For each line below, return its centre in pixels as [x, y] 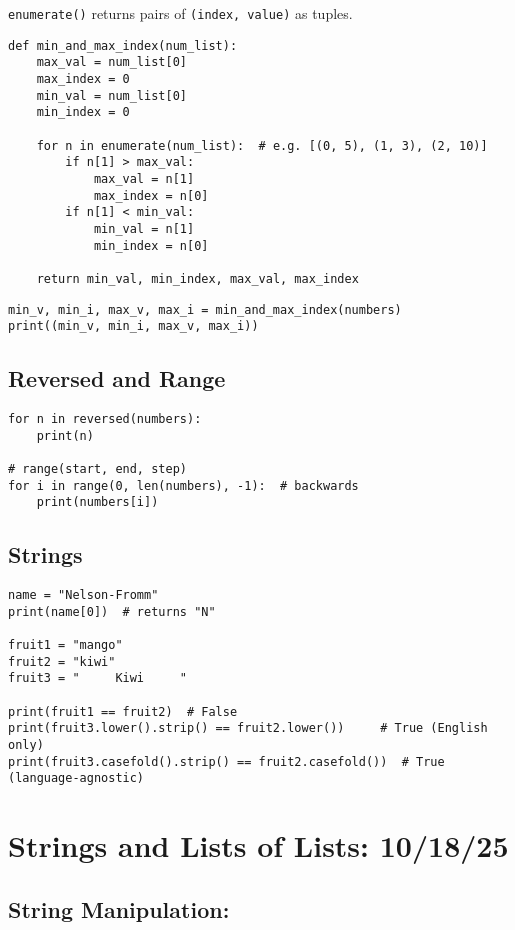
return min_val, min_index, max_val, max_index [197, 278]
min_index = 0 [83, 112]
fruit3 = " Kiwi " [97, 678]
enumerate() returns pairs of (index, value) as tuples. [180, 13]
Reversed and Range [117, 378]
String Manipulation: [119, 908]
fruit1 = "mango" [65, 645]
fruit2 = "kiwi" [62, 661]
